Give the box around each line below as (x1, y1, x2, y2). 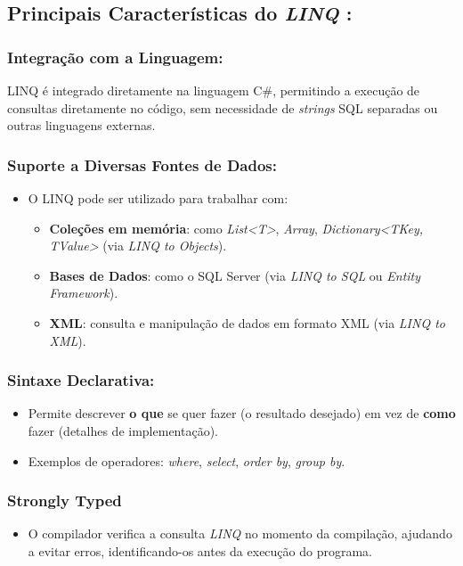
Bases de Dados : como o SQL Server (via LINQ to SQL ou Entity (49, 266, 421, 284)
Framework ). (49, 283, 118, 302)
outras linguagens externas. (7, 116, 156, 135)
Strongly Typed (7, 489, 122, 512)
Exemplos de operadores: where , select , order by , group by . (28, 451, 345, 470)
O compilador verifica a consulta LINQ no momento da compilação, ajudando (28, 524, 452, 543)
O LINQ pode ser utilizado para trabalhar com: (28, 189, 288, 207)
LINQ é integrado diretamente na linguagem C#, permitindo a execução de (7, 81, 420, 99)
